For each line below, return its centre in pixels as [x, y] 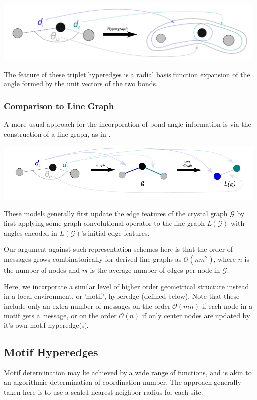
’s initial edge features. [115, 232]
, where [225, 259]
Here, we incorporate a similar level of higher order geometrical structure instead [127, 286]
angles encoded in [31, 232]
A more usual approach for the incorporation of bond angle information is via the [128, 124]
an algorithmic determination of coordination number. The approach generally [123, 382]
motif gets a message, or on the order [60, 315]
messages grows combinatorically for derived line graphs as [93, 259]
